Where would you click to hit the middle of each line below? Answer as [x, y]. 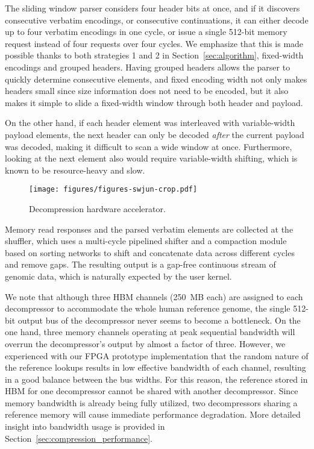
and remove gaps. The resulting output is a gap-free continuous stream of [140, 264]
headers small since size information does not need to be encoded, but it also [147, 91]
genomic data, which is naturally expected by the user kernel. [118, 276]
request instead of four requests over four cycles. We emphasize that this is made [154, 43]
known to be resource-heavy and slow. [75, 170]
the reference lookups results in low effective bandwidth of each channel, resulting [155, 367]
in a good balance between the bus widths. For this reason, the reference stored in [156, 379]
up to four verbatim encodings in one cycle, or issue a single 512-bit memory [146, 32]
